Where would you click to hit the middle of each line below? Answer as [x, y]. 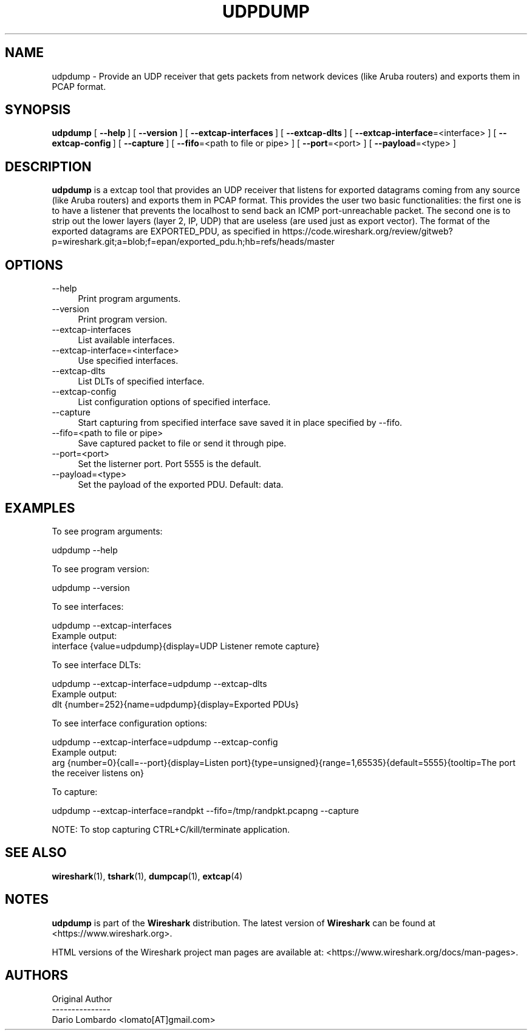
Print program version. [123, 319]
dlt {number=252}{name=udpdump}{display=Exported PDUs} [175, 704]
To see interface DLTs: [97, 664]
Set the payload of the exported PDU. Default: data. [181, 485]
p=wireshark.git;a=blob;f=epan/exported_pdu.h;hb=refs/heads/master [193, 242]
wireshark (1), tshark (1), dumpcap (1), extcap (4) [147, 876]
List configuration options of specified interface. [174, 402]
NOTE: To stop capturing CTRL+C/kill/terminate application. [171, 829]
